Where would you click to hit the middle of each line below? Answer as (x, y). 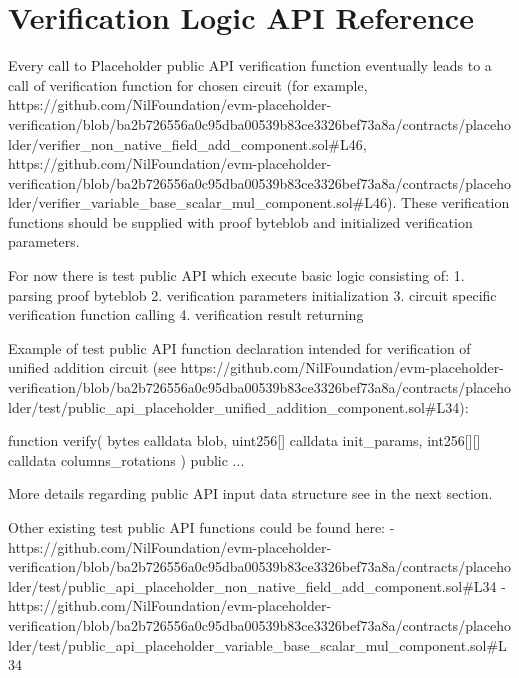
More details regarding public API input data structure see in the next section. (250, 493)
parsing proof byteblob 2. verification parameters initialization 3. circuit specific (252, 294)
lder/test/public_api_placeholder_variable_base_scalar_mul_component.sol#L (257, 644)
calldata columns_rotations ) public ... (126, 459)
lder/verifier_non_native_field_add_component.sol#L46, (187, 143)
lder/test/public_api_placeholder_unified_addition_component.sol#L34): (238, 406)
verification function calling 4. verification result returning (186, 314)
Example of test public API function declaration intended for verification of (239, 347)
